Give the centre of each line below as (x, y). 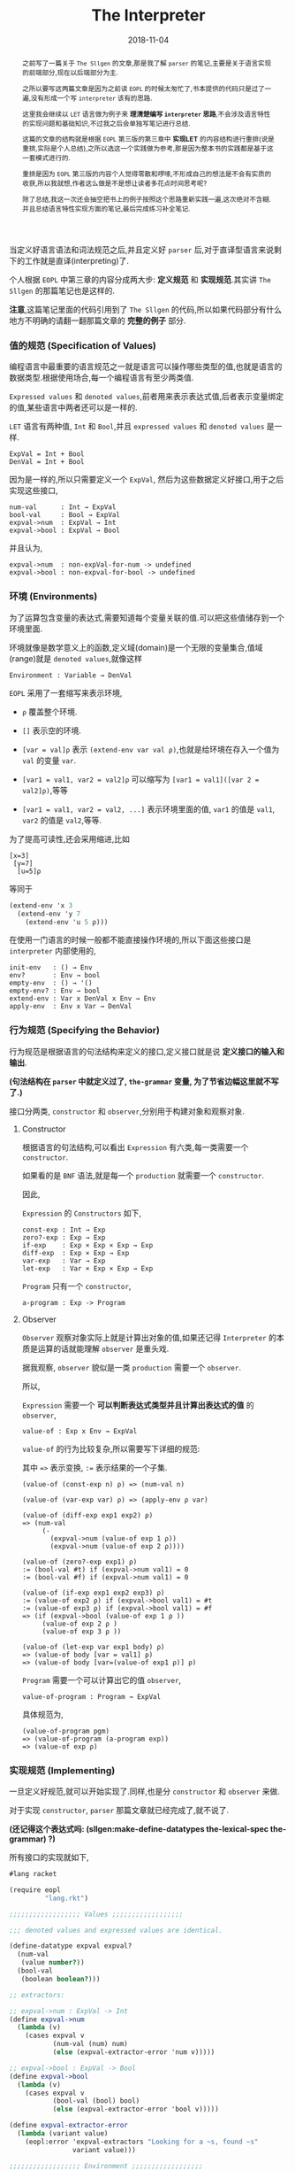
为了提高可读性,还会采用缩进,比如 (70, 838)
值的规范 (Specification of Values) (83, 346)
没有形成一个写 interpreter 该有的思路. (91, 98)
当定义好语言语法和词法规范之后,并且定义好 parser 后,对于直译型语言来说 (141, 250)
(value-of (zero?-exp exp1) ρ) (79, 1562)
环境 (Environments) (53, 597)
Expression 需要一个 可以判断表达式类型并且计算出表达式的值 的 (138, 1405)
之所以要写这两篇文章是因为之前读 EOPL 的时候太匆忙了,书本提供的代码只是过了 (143, 88)
